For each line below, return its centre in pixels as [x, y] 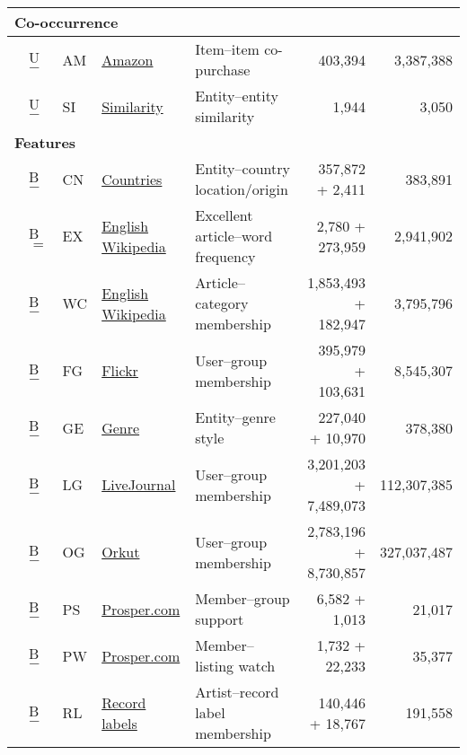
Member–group [242, 598]
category [222, 303]
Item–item [227, 49]
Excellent [224, 215]
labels [119, 723]
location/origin [242, 189]
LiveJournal [139, 484]
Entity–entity [237, 96]
